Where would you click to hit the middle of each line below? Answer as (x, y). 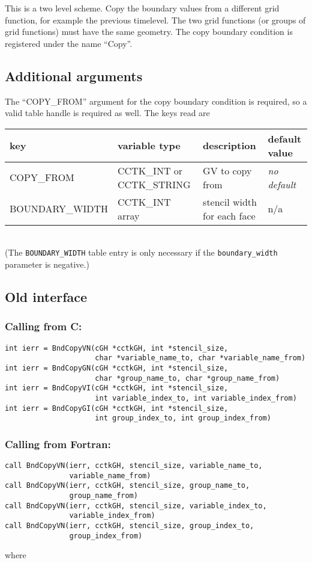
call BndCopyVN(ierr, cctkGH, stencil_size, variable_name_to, (134, 466)
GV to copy (227, 170)
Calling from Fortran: (58, 444)
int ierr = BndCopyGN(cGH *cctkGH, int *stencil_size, (117, 368)
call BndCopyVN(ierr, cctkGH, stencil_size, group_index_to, (130, 526)
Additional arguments (74, 75)
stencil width (230, 202)
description (229, 146)
